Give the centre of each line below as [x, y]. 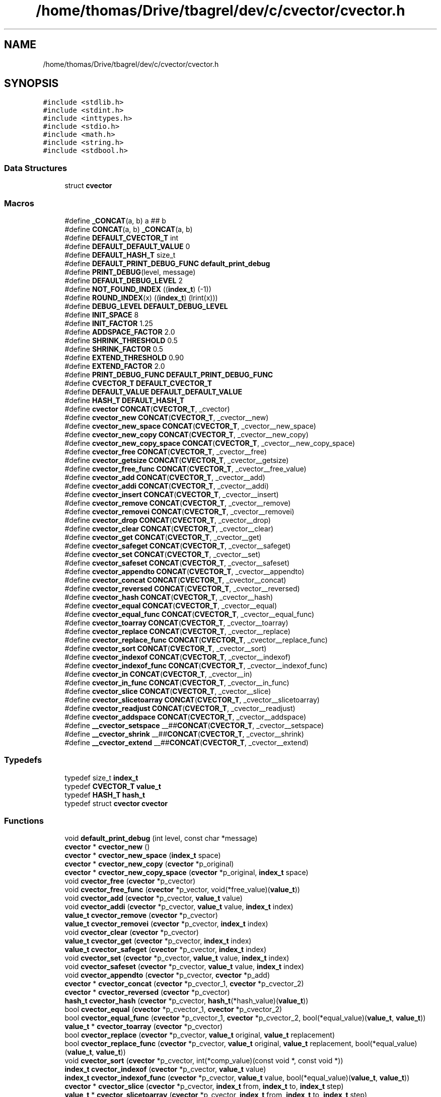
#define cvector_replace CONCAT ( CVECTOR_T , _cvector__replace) [177, 631]
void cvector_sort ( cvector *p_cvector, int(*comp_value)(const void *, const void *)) [204, 1061]
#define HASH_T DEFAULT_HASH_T [125, 400]
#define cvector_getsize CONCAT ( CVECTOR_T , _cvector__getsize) [177, 460]
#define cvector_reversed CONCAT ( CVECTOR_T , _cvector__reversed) [182, 588]
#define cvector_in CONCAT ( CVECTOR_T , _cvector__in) [158, 674]
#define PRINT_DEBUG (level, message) [130, 272]
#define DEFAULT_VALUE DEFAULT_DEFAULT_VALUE [153, 391]
